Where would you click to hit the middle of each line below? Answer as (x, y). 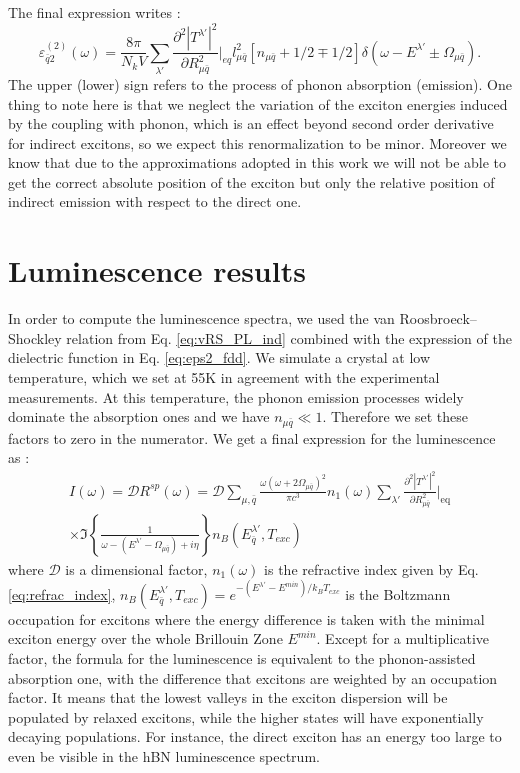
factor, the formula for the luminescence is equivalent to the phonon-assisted (242, 658)
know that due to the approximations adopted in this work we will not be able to (257, 162)
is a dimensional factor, (136, 568)
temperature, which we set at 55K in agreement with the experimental (224, 376)
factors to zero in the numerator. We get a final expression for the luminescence (252, 437)
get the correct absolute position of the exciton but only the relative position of (251, 181)
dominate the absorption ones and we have (139, 416)
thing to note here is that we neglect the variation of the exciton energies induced (258, 103)
